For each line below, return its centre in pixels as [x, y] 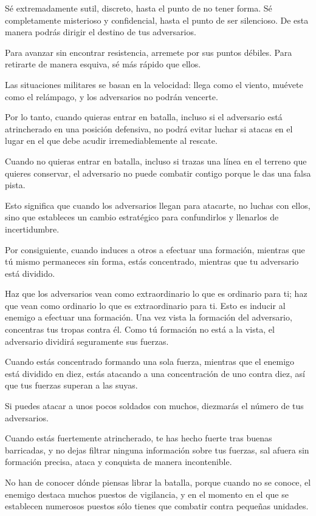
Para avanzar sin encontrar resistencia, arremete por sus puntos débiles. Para [149, 52]
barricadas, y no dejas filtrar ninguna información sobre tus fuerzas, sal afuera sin [157, 450]
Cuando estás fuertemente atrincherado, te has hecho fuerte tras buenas [139, 438]
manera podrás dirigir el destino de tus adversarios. [101, 32]
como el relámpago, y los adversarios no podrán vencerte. [112, 96]
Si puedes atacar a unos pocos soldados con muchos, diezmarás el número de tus [154, 406]
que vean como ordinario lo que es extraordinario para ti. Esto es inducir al [145, 305]
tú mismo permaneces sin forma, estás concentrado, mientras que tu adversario [152, 261]
